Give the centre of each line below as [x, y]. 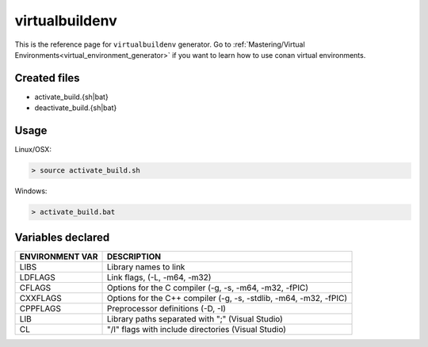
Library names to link [146, 267]
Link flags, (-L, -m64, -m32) [159, 277]
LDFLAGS [37, 277]
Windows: [31, 191]
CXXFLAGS [41, 298]
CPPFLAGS [40, 308]
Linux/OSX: [33, 150]
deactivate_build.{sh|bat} [76, 108]
